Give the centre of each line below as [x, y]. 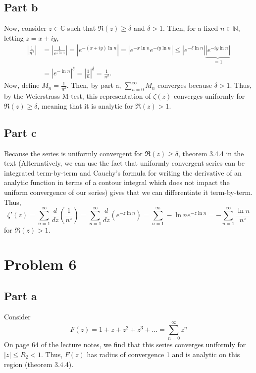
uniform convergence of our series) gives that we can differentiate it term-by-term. [128, 192]
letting [14, 37]
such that [81, 28]
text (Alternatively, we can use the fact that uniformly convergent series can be [125, 163]
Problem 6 [40, 264]
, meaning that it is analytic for [85, 105]
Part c [20, 132]
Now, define [22, 85]
